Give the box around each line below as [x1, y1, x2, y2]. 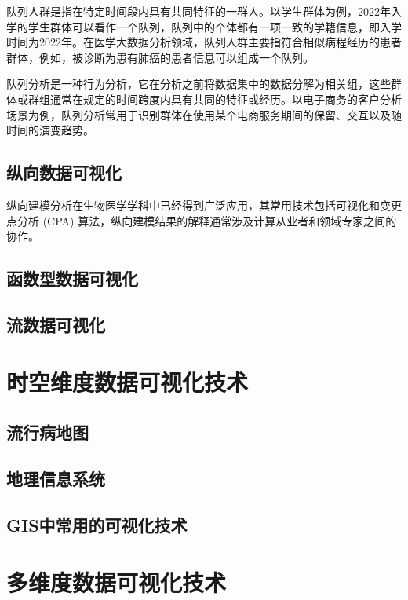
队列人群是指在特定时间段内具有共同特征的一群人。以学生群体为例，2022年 [6, 3, 391, 19]
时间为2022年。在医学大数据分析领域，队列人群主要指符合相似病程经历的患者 [6, 34, 402, 50]
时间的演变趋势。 [6, 122, 94, 138]
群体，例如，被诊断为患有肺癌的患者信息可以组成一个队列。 [6, 49, 314, 65]
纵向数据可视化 [6, 160, 122, 185]
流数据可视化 [6, 312, 105, 336]
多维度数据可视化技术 [6, 566, 227, 598]
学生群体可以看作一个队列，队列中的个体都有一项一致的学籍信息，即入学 [27, 18, 402, 35]
